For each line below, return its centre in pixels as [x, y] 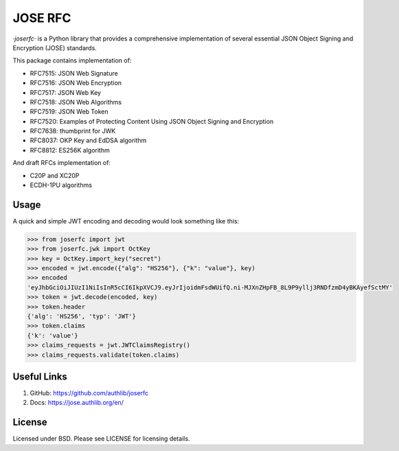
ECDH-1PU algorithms [61, 185]
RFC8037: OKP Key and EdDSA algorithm [88, 140]
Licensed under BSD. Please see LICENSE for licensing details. [101, 439]
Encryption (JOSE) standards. [55, 47]
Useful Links [40, 377]
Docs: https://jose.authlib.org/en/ [77, 403]
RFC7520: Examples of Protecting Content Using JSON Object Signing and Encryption [152, 121]
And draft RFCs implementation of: [62, 163]
